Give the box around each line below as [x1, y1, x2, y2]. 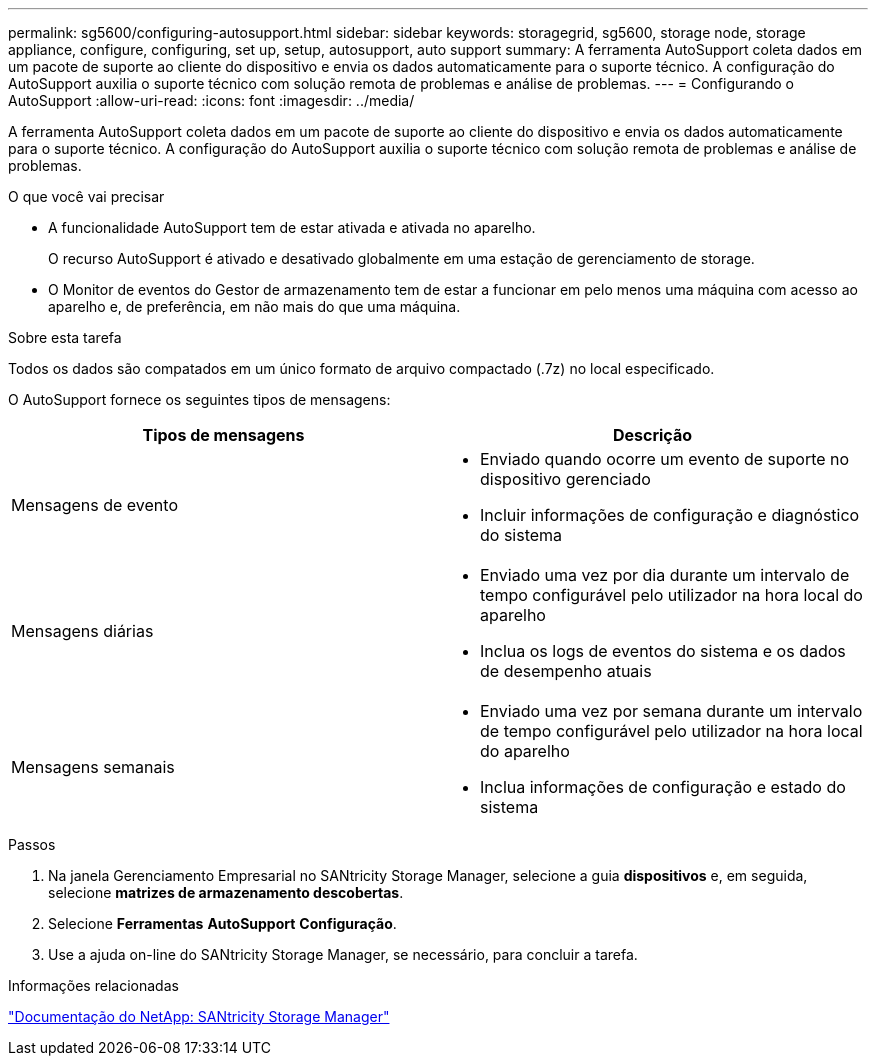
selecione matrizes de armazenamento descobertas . [48, 884, 404, 901]
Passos [8, 836, 56, 853]
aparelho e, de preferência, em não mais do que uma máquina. [48, 298, 461, 315]
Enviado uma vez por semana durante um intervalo [480, 701, 863, 721]
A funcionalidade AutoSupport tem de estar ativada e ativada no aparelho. [48, 219, 536, 236]
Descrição [612, 425, 693, 445]
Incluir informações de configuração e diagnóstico [480, 505, 860, 525]
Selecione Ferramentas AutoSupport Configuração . [48, 915, 397, 932]
